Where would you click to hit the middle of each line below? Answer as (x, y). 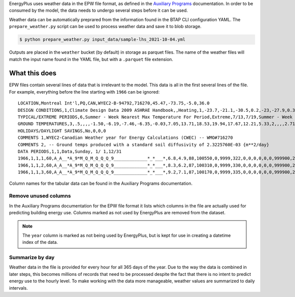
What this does (33, 73)
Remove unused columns (40, 196)
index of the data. (40, 242)
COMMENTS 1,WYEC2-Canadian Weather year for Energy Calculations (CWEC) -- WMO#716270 (125, 138)
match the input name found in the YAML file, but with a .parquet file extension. (91, 59)
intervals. (18, 288)
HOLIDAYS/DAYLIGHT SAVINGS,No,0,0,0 (62, 131)
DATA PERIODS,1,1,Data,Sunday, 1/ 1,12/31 (70, 151)
